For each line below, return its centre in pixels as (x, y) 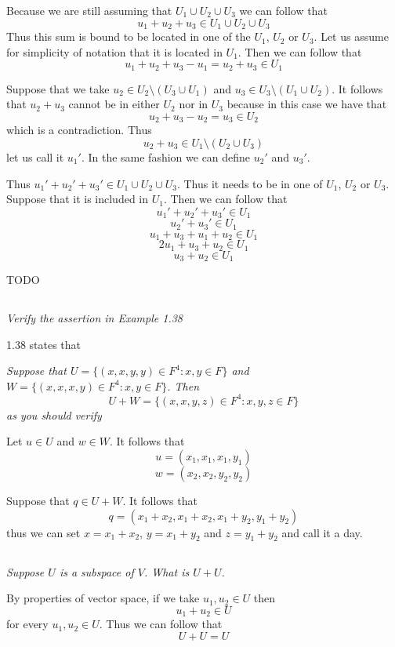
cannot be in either (114, 104)
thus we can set (43, 532)
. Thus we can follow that (161, 624)
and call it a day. (322, 532)
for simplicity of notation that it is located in (114, 51)
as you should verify (54, 414)
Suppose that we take (58, 88)
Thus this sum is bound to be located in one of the (129, 36)
